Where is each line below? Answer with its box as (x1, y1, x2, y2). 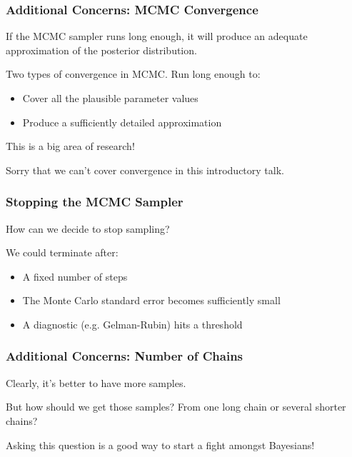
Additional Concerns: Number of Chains (6, 347, 243, 365)
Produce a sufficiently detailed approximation (22, 114, 222, 129)
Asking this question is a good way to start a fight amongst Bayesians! (6, 437, 315, 452)
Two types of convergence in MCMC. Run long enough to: (6, 66, 261, 81)
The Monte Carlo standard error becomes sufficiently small (22, 293, 281, 308)
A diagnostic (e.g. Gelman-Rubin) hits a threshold (22, 316, 243, 331)
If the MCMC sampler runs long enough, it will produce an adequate (6, 29, 308, 44)
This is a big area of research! (6, 139, 135, 154)
